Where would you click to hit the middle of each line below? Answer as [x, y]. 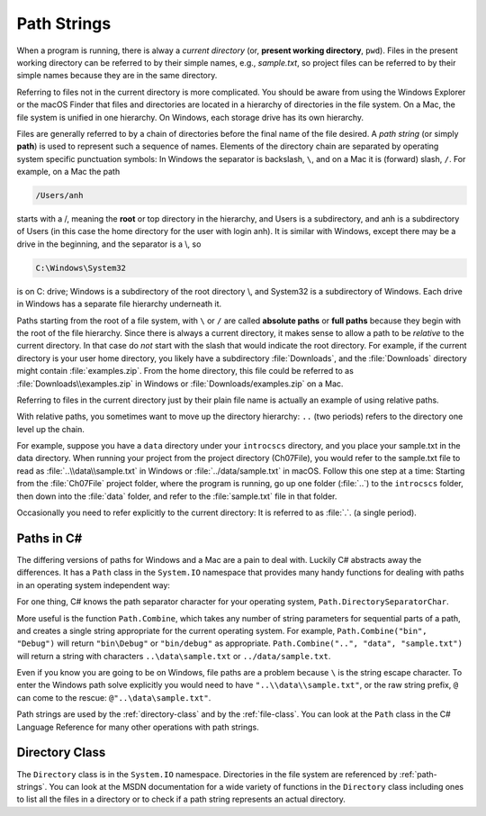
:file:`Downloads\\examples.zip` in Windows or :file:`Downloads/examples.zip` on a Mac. [180, 384]
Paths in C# [49, 538]
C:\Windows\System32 [81, 267]
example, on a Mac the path [68, 172]
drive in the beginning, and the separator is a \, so [109, 244]
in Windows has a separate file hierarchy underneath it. [119, 304]
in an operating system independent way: [94, 585]
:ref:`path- [418, 774]
